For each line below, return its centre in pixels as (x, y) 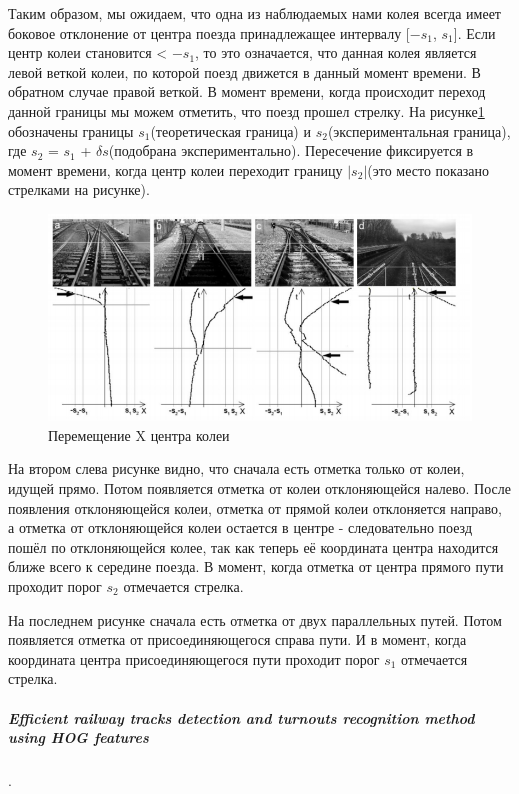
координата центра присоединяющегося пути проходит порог (194, 658)
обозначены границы (71, 130)
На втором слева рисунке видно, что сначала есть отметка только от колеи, (236, 468)
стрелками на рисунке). (79, 189)
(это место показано (428, 169)
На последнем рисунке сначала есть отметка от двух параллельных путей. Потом (255, 619)
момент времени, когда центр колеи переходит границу (175, 169)
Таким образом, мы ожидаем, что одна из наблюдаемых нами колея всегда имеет (254, 13)
